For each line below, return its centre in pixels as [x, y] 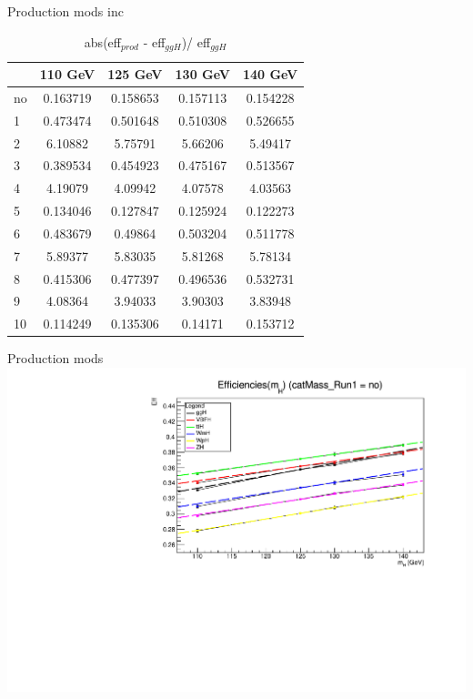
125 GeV [135, 74]
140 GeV [270, 74]
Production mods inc [65, 11]
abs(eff [102, 41]
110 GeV [67, 74]
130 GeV [202, 74]
